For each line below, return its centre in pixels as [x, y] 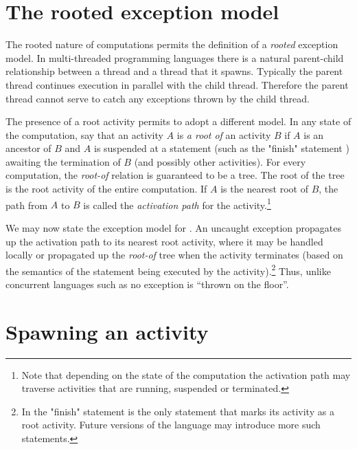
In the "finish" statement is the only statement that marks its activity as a [178, 411]
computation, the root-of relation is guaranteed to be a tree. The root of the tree [175, 175]
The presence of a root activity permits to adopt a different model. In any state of [178, 121]
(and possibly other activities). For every [220, 161]
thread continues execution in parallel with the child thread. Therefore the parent [177, 84]
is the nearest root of [264, 189]
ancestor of [28, 148]
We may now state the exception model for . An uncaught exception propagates [174, 227]
